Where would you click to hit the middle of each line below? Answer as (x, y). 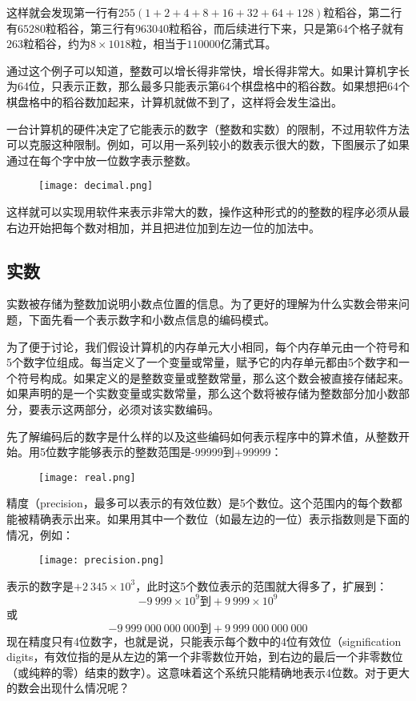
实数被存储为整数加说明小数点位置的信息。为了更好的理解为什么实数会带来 (202, 304)
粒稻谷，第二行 (363, 12)
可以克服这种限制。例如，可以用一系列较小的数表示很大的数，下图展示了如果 (208, 144)
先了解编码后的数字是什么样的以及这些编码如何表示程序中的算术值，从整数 (202, 436)
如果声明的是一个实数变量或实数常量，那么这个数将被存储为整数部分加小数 (202, 393)
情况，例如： (40, 534)
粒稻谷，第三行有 (90, 28)
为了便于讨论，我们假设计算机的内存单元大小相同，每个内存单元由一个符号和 (208, 346)
